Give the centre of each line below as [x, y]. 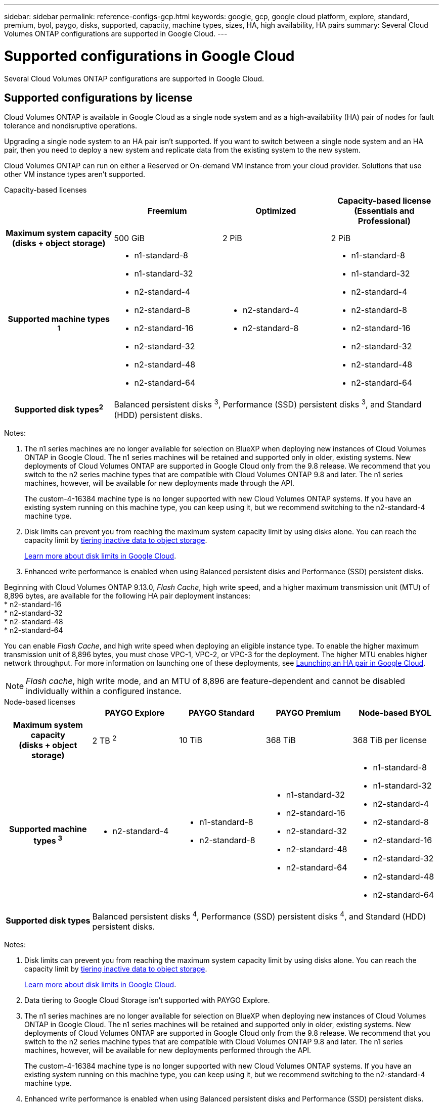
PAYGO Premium [308, 712]
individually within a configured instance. [104, 691]
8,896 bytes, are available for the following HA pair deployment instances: [127, 595]
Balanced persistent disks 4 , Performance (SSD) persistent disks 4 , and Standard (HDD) [259, 915]
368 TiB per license [390, 740]
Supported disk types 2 [59, 409]
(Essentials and [384, 211]
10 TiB [191, 740]
